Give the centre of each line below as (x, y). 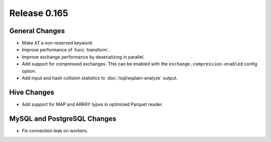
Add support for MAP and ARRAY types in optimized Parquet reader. (92, 104)
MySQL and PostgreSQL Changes (63, 119)
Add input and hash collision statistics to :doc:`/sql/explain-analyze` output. (100, 78)
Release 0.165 (39, 13)
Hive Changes (32, 92)
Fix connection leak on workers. (55, 130)
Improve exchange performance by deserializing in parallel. (83, 57)
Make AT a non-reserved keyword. (57, 43)
